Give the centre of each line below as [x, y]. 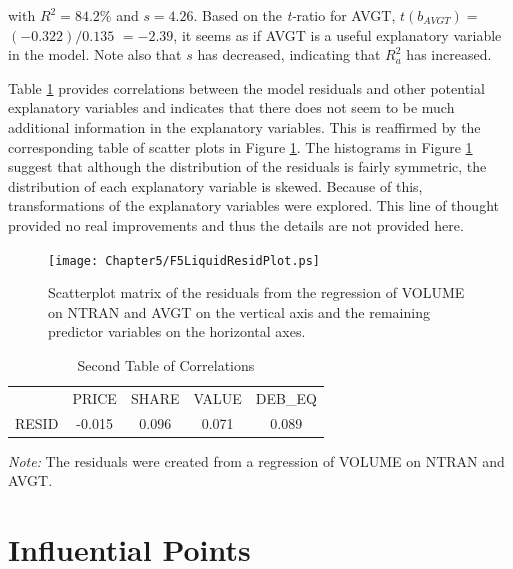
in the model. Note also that [95, 54]
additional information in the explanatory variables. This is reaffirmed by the [244, 126]
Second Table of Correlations [166, 364]
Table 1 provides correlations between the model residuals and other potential [246, 87]
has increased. [449, 54]
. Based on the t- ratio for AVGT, [294, 15]
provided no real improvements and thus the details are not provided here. [236, 224]
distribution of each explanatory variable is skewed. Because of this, [215, 185]
